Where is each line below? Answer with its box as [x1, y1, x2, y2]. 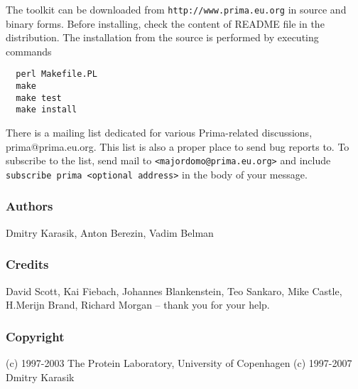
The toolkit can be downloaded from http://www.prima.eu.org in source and [6, 2, 347, 16]
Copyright [6, 327, 65, 345]
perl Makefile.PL [16, 69, 97, 80]
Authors [6, 197, 53, 215]
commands [6, 43, 52, 58]
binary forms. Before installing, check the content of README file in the [6, 16, 325, 31]
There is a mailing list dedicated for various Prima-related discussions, [6, 125, 313, 140]
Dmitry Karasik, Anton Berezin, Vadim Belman [6, 225, 214, 240]
